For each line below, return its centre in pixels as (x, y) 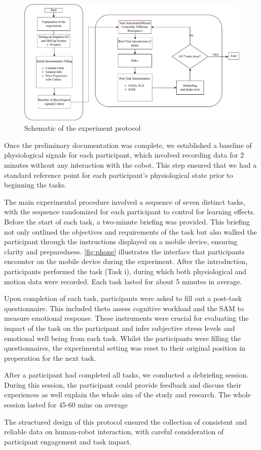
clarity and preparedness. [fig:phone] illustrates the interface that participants (124, 251)
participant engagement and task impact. (68, 441)
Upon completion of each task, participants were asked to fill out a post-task (123, 298)
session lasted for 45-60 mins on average (66, 405)
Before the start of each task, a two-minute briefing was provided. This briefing (127, 221)
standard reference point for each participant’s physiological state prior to (119, 175)
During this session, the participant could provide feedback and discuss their (123, 384)
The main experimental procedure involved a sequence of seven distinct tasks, (125, 201)
